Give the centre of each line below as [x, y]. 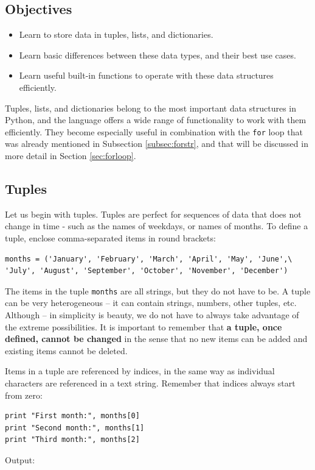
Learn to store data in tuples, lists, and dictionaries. [116, 34]
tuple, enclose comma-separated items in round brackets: [110, 238]
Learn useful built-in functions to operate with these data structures [146, 75]
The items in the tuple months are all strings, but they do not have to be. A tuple [158, 290]
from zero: [24, 395]
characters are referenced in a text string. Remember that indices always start [150, 383]
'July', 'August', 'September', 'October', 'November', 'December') [147, 271]
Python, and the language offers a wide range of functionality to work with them [156, 120]
